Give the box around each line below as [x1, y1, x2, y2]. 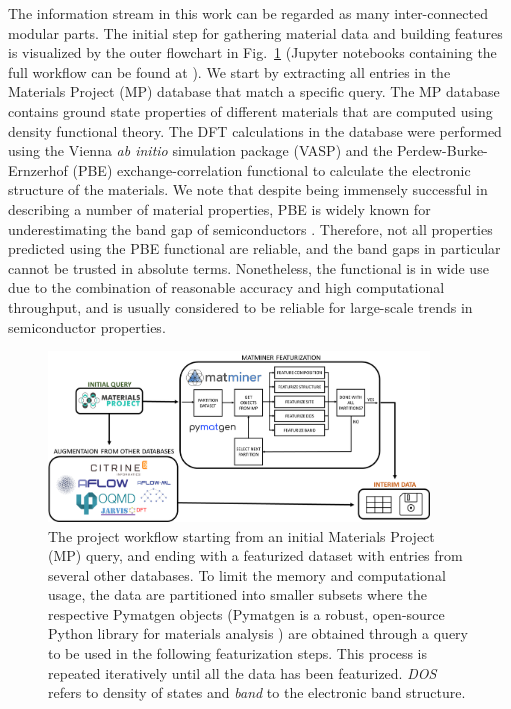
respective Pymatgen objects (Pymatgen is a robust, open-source [48, 603, 445, 624]
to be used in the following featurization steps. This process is [48, 643, 427, 664]
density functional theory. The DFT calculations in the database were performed [8, 120, 502, 141]
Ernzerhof [8, 159, 68, 180]
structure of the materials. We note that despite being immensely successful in [8, 179, 488, 200]
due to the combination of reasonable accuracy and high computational [8, 277, 445, 298]
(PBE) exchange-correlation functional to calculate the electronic [72, 159, 471, 180]
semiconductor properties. [8, 316, 166, 337]
